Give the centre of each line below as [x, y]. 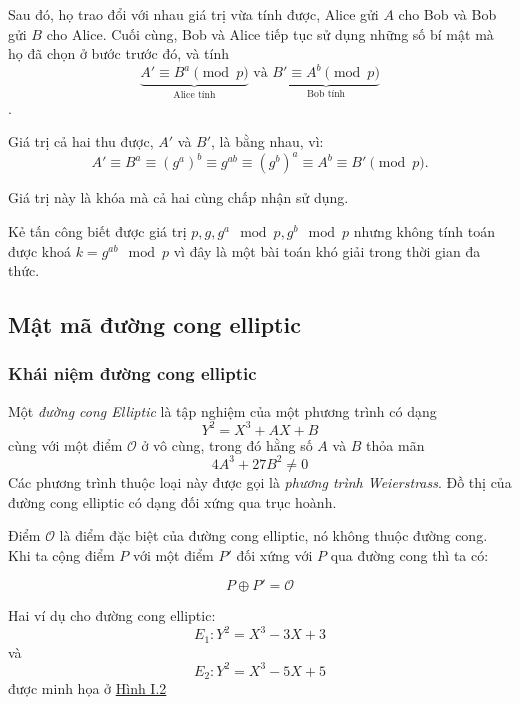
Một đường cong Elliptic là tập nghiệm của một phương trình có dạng [222, 410]
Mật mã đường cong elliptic [154, 324]
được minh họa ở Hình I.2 [87, 688]
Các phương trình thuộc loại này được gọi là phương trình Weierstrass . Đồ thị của [260, 481]
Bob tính [326, 94]
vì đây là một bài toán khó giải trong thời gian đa [327, 250]
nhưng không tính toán [424, 231]
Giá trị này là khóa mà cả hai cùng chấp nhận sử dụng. [178, 197]
